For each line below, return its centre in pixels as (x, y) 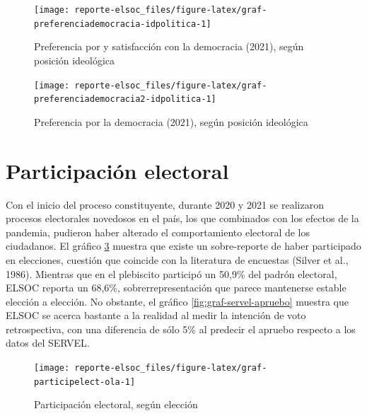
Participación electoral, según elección (116, 404)
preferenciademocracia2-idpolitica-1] (125, 99)
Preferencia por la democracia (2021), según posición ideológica (171, 121)
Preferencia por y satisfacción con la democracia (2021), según (169, 46)
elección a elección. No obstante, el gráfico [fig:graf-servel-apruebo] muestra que (177, 301)
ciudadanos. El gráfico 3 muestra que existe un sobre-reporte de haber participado (183, 246)
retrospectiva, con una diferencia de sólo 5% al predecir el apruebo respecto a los (181, 329)
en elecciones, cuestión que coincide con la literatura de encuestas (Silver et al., (177, 259)
